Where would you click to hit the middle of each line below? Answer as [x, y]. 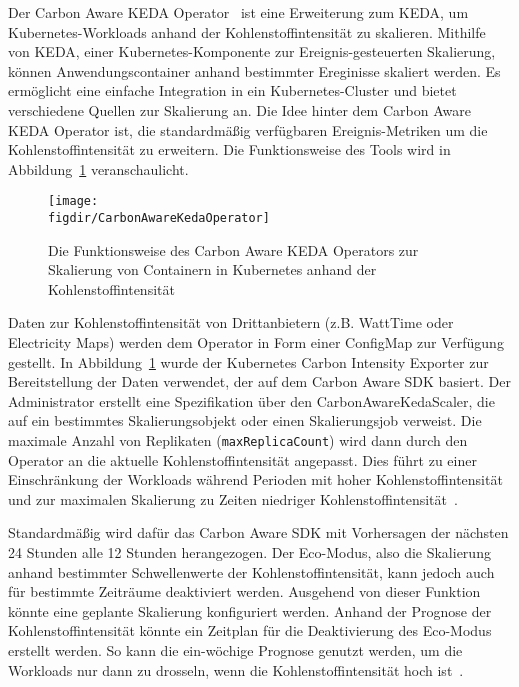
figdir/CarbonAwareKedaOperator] [159, 218]
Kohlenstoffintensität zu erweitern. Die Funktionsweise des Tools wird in [229, 149]
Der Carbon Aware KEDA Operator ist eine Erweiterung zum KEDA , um [238, 12]
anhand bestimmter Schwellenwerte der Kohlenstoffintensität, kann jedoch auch [251, 571]
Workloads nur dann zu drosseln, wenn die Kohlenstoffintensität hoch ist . [236, 669]
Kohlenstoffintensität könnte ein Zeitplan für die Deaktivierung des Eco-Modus [250, 630]
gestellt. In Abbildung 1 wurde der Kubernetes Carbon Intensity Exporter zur [248, 361]
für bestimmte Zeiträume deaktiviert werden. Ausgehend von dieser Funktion [244, 591]
